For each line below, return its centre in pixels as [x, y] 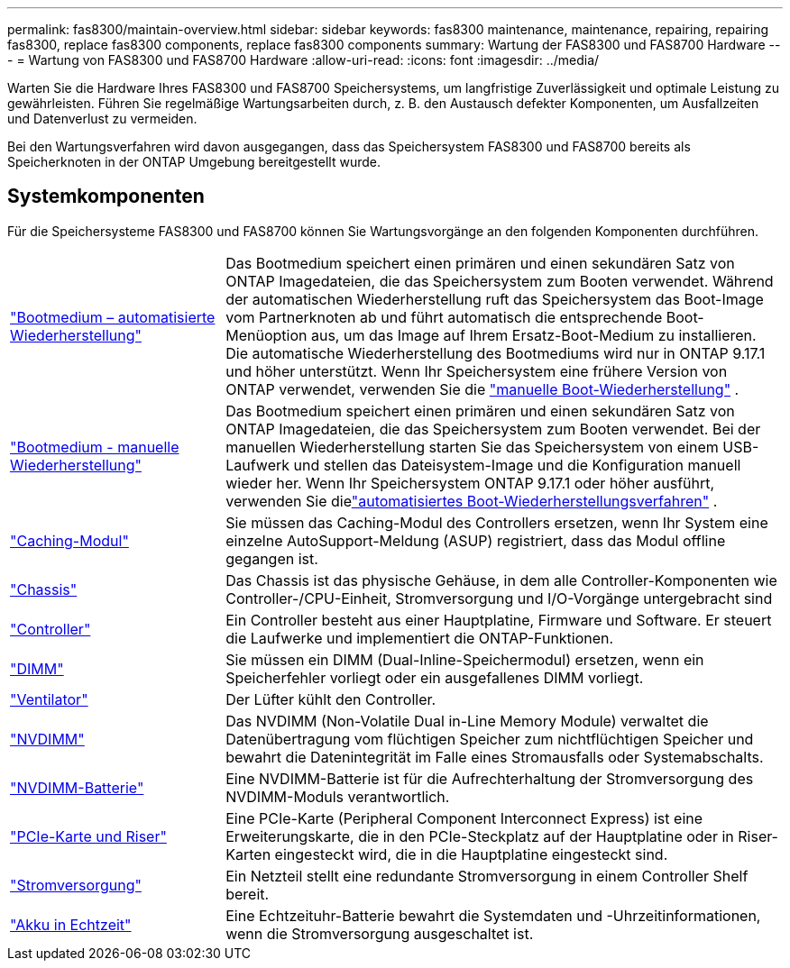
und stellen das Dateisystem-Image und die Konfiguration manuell [517, 465]
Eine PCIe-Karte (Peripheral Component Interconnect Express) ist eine [464, 818]
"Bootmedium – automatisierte [113, 317]
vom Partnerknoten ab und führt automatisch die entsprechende [444, 317]
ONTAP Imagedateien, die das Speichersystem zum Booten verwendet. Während [500, 281]
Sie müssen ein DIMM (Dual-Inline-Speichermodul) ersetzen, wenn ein [465, 659]
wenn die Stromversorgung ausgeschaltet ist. [380, 933]
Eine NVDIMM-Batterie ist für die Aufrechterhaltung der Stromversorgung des [490, 778]
